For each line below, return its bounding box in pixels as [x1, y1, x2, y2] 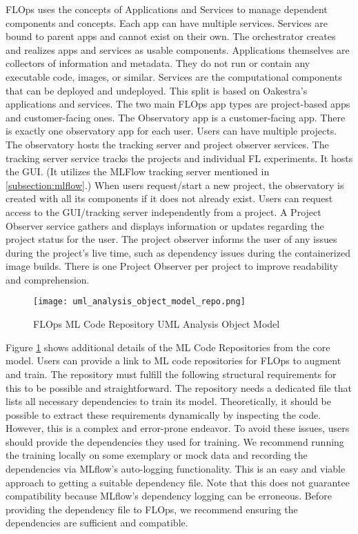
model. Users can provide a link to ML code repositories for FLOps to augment [6, 353, 341, 368]
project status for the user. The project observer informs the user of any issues [6, 232, 337, 246]
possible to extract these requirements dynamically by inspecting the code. [6, 407, 321, 422]
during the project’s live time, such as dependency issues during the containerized [6, 245, 350, 259]
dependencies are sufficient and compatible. [6, 515, 188, 530]
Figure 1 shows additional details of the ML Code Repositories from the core [6, 339, 330, 354]
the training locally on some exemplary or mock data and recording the [6, 448, 308, 462]
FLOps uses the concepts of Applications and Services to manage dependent [6, 2, 328, 16]
